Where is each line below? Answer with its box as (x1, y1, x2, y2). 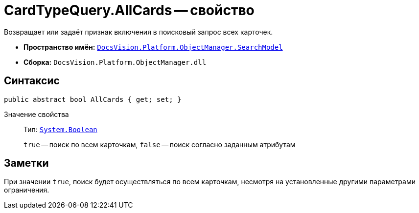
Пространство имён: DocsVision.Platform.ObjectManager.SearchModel (23, 42, 283, 51)
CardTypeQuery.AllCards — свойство (4, 2, 255, 19)
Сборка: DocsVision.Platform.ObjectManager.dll (23, 58, 207, 66)
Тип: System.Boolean (23, 125, 97, 134)
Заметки (4, 157, 49, 170)
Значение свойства (4, 110, 69, 118)
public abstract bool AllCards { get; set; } (4, 95, 182, 103)
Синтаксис (4, 75, 60, 87)
